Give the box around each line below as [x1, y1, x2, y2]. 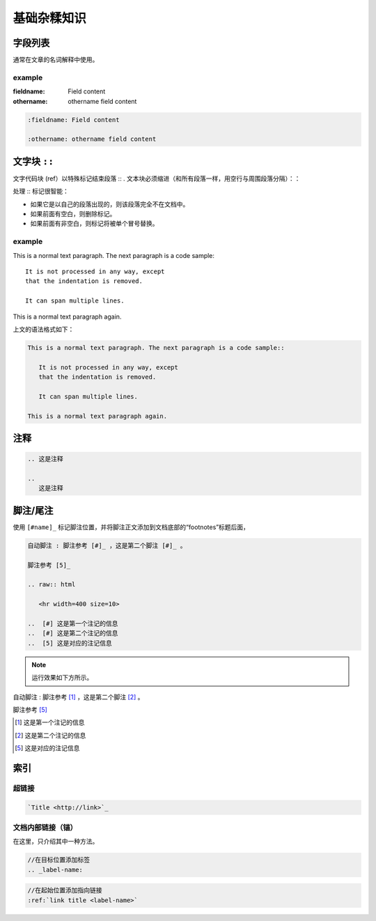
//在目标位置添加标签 [27, 856, 91, 864]
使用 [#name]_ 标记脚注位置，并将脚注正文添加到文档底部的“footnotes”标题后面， [13, 523, 250, 531]
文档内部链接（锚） [13, 823, 78, 832]
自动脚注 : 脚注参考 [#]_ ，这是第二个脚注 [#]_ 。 [27, 541, 187, 549]
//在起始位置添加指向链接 [27, 886, 102, 895]
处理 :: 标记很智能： [13, 187, 69, 195]
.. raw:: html [27, 581, 76, 588]
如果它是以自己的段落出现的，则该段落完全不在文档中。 [30, 199, 189, 208]
